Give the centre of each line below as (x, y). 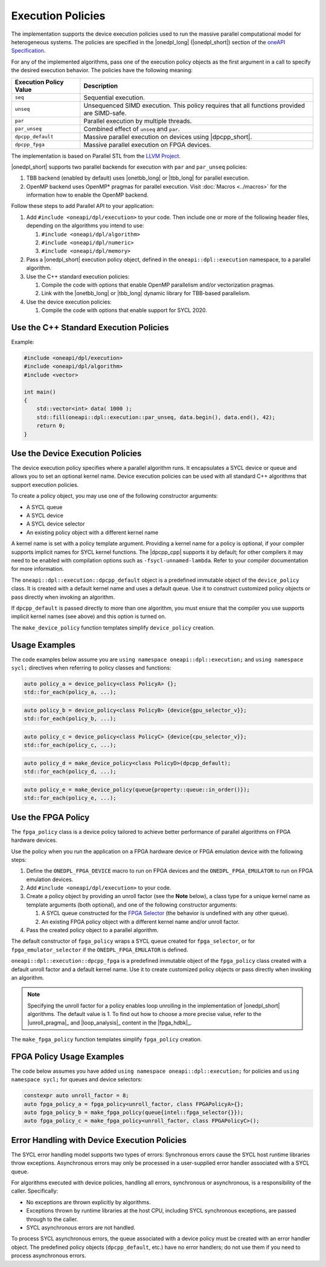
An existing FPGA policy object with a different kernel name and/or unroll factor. (140, 922)
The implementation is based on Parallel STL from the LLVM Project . (96, 156)
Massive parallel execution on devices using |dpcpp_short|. (168, 137)
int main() (40, 392)
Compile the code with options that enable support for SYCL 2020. (124, 310)
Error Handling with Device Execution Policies (99, 1140)
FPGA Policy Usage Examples (68, 1056)
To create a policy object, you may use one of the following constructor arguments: (115, 496)
